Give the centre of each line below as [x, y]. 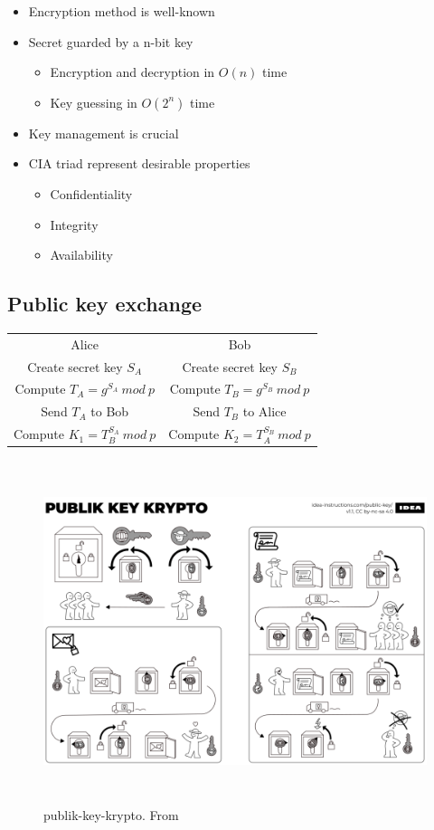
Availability [81, 255]
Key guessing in [94, 102]
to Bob [110, 411]
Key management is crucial [104, 133]
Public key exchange [105, 304]
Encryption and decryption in [132, 72]
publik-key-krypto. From [111, 814]
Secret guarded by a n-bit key [111, 41]
